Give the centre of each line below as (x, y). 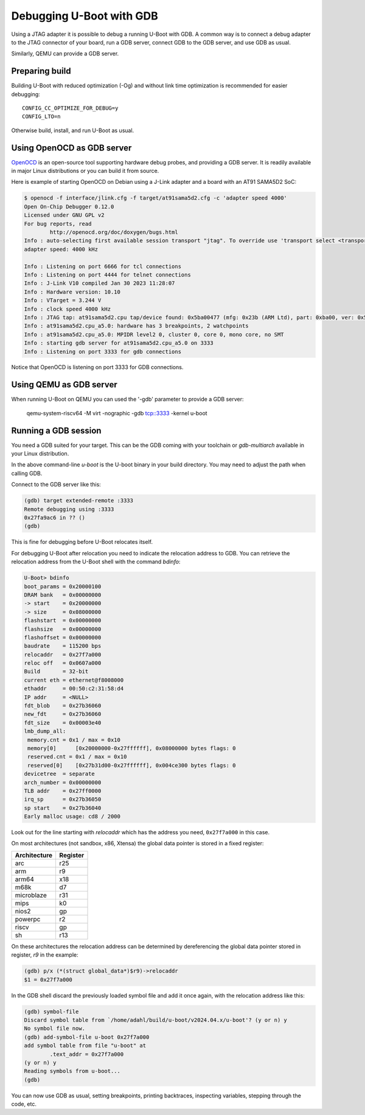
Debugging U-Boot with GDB (85, 16)
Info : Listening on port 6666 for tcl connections (103, 266)
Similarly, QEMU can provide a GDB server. (65, 54)
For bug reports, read (58, 223)
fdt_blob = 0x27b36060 (63, 706)
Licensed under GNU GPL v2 (64, 215)
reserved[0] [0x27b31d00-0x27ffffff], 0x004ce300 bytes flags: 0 (132, 765)
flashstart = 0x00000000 (63, 621)
